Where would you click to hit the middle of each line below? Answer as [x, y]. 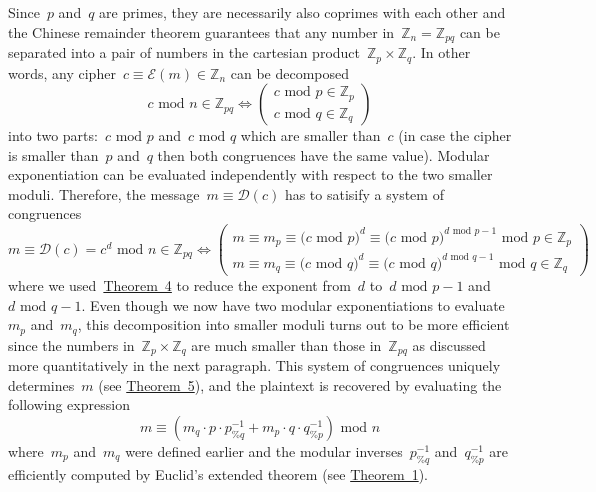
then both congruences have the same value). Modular [323, 154]
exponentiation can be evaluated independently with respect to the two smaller [250, 174]
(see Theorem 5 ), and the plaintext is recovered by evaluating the [300, 384]
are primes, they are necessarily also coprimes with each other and [302, 12]
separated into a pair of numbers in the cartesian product [184, 52]
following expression [69, 404]
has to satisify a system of [364, 193]
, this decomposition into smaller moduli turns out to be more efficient [293, 324]
